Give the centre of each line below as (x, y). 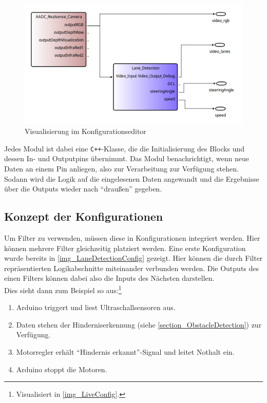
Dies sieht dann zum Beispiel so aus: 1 (63, 289)
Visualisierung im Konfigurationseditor (85, 131)
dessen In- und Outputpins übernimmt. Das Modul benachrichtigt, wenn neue (127, 158)
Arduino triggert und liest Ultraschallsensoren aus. (96, 307)
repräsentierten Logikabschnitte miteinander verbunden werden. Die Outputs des (132, 268)
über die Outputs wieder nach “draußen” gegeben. (83, 189)
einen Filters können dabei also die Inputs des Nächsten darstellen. (109, 278)
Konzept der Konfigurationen (84, 216)
